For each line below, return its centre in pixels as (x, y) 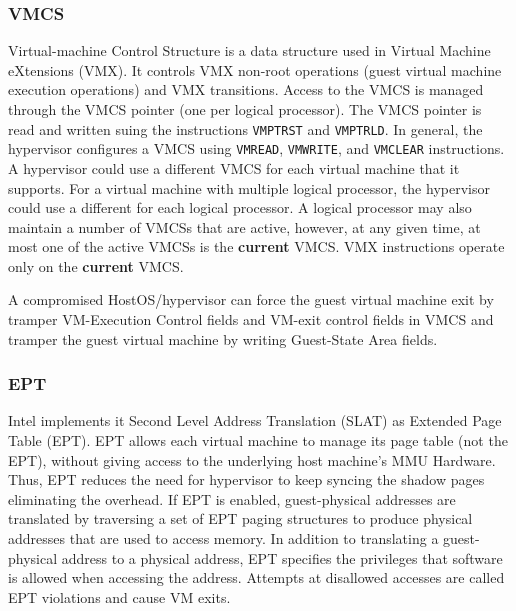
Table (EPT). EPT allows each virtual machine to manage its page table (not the (258, 440)
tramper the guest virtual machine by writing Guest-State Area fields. (223, 338)
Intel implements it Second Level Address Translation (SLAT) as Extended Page (255, 420)
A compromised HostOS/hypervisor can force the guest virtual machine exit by (251, 299)
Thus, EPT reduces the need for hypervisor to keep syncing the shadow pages (246, 479)
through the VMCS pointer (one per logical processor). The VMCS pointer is (245, 109)
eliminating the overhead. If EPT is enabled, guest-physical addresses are (232, 498)
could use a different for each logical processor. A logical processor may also (240, 207)
